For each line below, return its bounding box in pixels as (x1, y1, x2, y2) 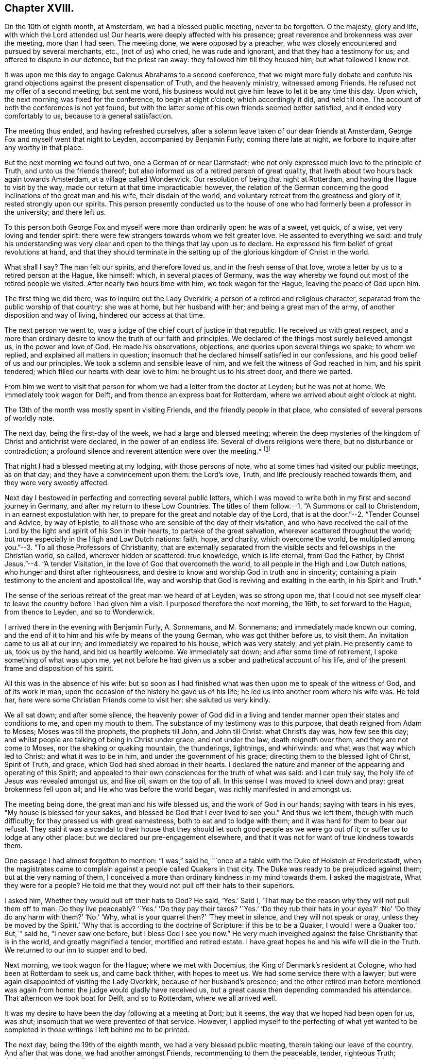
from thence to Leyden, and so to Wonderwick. (4, 608, 154, 616)
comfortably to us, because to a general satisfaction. (4, 112, 173, 120)
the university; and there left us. (4, 208, 106, 217)
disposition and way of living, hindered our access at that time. (4, 311, 205, 320)
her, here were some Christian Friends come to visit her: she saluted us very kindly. (4, 696, 271, 704)
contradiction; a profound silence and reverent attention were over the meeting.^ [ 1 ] (4, 445, 270, 456)
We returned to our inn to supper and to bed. (4, 946, 147, 955)
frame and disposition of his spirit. (4, 664, 114, 673)
